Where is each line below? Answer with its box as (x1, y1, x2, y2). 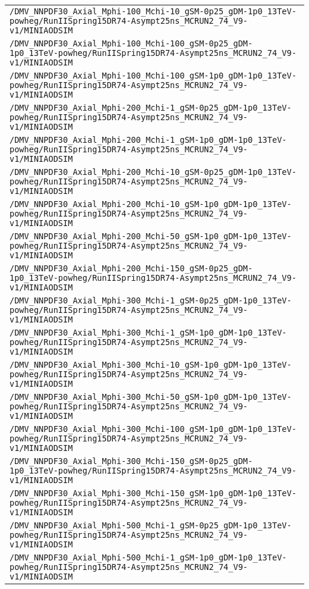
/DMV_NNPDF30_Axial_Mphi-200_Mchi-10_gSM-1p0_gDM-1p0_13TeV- (10, 199, 292, 209)
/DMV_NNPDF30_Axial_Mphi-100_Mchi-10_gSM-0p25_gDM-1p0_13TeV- (10, 7, 297, 16)
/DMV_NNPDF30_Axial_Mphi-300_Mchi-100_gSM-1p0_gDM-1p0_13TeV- (10, 424, 297, 434)
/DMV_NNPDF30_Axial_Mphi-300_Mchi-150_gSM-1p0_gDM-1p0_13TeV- (10, 488, 297, 498)
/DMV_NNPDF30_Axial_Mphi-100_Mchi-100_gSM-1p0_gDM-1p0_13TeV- (10, 71, 297, 80)
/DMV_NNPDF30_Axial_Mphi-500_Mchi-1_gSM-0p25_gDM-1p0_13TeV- (10, 521, 292, 530)
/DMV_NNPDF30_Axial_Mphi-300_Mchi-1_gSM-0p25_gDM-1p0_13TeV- (10, 296, 292, 305)
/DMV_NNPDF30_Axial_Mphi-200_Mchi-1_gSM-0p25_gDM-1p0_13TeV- (10, 103, 292, 112)
